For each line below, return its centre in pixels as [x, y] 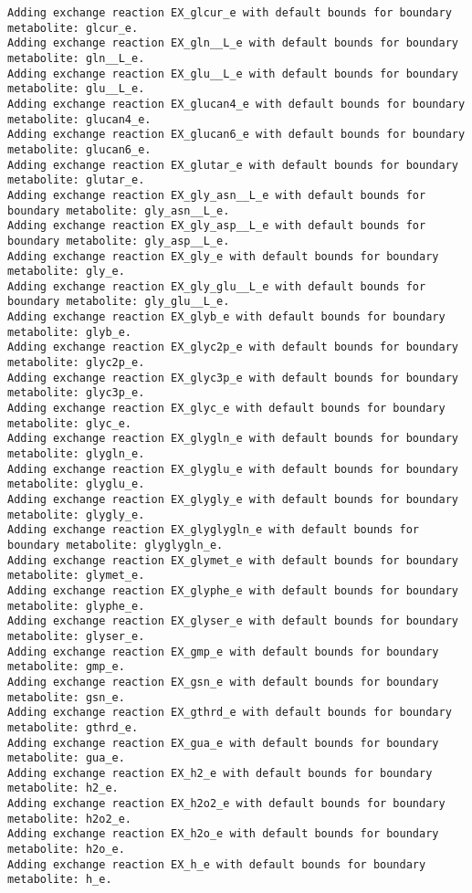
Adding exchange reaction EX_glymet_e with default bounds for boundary [233, 560]
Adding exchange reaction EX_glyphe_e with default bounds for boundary [233, 590]
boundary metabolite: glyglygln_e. [115, 545]
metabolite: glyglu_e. [76, 484]
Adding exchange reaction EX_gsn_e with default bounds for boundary [223, 682]
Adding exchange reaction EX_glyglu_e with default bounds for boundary [233, 469]
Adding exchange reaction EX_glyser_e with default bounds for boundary [233, 621]
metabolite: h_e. [60, 880]
